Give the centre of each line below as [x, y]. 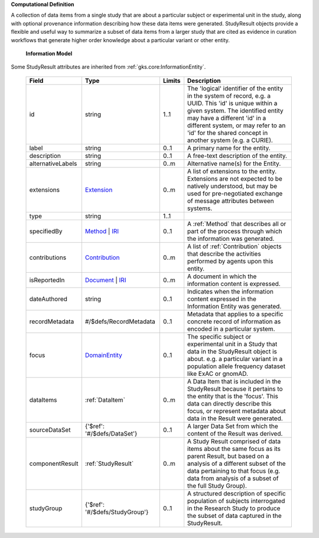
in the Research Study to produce [234, 508]
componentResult [54, 463]
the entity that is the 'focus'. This [233, 396]
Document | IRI [105, 280]
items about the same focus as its [234, 449]
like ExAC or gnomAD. [217, 373]
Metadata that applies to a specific [235, 314]
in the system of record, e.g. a [229, 96]
